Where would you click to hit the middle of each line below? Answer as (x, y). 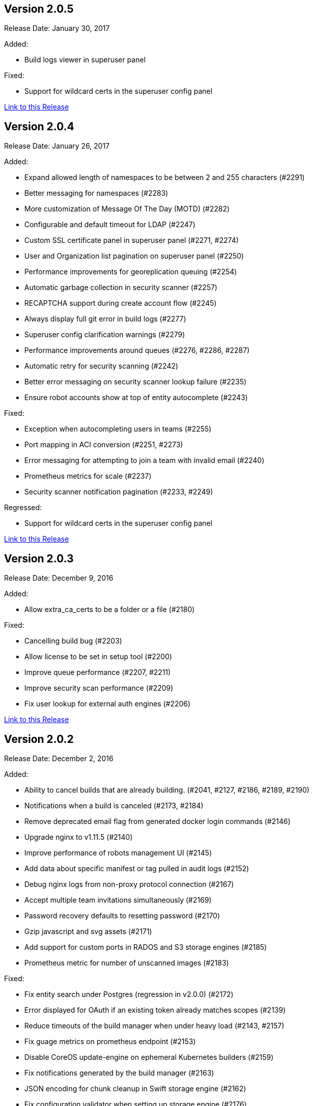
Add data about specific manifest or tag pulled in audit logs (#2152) (137, 868)
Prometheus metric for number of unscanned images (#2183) (127, 962)
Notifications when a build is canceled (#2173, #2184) (114, 805)
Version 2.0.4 (39, 126)
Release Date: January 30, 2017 (57, 28)
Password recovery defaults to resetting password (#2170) (122, 915)
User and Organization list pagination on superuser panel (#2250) (134, 256)
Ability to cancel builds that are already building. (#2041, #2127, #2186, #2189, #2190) (167, 790)
